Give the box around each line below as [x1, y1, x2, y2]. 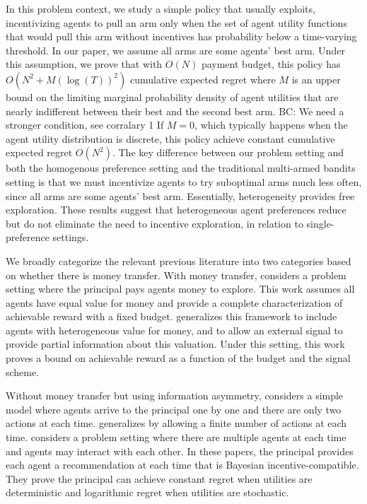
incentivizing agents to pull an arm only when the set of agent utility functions [6, 15, 347, 30]
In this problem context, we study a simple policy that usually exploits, [6, 1, 315, 16]
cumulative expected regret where [129, 71, 276, 86]
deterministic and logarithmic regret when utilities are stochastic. [6, 485, 289, 500]
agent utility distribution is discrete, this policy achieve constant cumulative [6, 131, 335, 146]
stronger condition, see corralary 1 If [6, 117, 164, 132]
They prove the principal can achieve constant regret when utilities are [6, 471, 313, 486]
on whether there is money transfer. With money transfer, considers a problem [6, 267, 346, 282]
